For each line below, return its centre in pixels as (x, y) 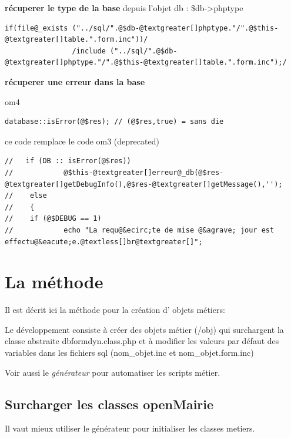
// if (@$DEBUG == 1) (53, 219)
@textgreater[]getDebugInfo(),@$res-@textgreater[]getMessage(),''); (144, 184)
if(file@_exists (36, 28)
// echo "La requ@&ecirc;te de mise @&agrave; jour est (140, 230)
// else (26, 196)
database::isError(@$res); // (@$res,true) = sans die (114, 122)
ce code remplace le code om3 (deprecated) (82, 141)
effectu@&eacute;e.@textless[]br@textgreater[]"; (104, 242)
